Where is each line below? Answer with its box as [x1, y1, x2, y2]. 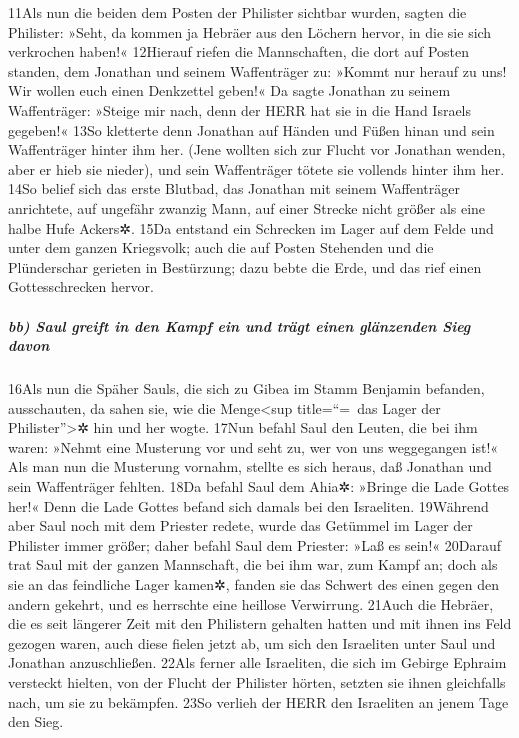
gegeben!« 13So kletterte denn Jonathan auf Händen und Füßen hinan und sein [8, 119, 495, 140]
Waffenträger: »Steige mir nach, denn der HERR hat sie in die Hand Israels [8, 99, 472, 120]
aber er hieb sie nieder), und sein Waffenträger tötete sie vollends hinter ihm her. [8, 158, 505, 179]
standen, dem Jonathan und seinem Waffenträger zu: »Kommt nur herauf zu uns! [8, 60, 507, 81]
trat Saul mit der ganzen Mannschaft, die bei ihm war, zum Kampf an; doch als [8, 554, 498, 575]
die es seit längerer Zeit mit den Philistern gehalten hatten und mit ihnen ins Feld [8, 613, 512, 634]
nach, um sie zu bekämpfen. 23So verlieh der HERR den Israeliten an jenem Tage [8, 691, 509, 712]
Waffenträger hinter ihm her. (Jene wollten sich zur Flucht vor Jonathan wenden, [8, 139, 506, 160]
